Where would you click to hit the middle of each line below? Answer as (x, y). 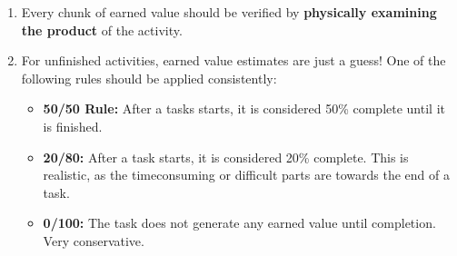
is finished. (73, 126)
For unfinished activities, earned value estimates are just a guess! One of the (233, 60)
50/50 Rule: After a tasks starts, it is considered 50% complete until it (244, 108)
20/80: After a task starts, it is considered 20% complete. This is (226, 157)
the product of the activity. (102, 30)
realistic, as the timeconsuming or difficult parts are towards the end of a (246, 175)
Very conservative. (94, 240)
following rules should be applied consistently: (149, 78)
